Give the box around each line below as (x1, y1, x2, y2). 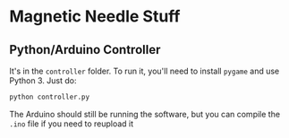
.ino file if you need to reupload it (9, 118, 134, 129)
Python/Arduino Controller (9, 42, 161, 57)
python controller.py (9, 92, 90, 101)
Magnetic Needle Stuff (9, 6, 181, 27)
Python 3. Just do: (9, 75, 77, 86)
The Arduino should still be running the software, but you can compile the (9, 108, 280, 119)
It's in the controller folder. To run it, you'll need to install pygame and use (9, 65, 280, 76)
